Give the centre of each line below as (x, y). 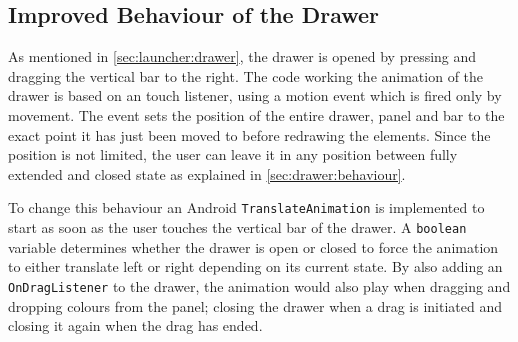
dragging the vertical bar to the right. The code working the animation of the (246, 75)
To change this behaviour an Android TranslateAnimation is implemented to (246, 207)
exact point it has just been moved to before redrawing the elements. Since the (249, 134)
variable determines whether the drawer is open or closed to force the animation (253, 246)
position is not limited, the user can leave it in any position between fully (233, 154)
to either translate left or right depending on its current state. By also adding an (255, 266)
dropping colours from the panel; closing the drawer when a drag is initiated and (255, 305)
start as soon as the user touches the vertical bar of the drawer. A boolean (237, 227)
